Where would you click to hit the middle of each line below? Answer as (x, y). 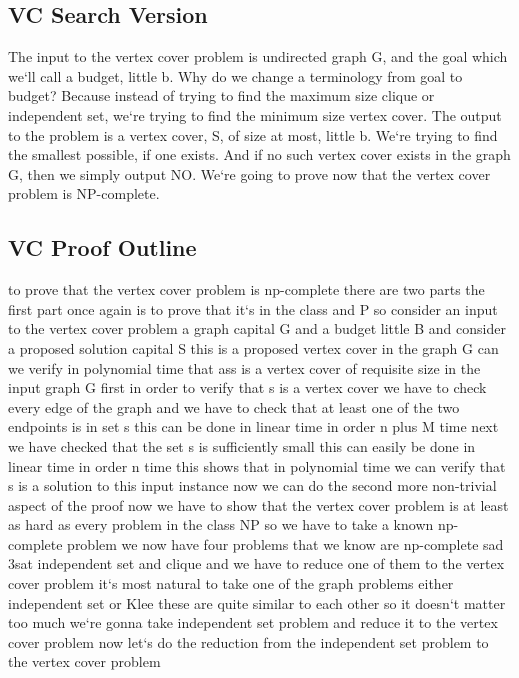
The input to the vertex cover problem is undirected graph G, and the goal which (258, 56)
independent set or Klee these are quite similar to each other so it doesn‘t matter (257, 602)
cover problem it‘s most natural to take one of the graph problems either (231, 583)
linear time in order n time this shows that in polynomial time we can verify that (257, 465)
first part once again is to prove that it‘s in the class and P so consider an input (253, 308)
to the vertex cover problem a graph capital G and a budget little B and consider (257, 328)
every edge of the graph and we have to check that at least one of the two (234, 406)
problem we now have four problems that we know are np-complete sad (285, 543)
